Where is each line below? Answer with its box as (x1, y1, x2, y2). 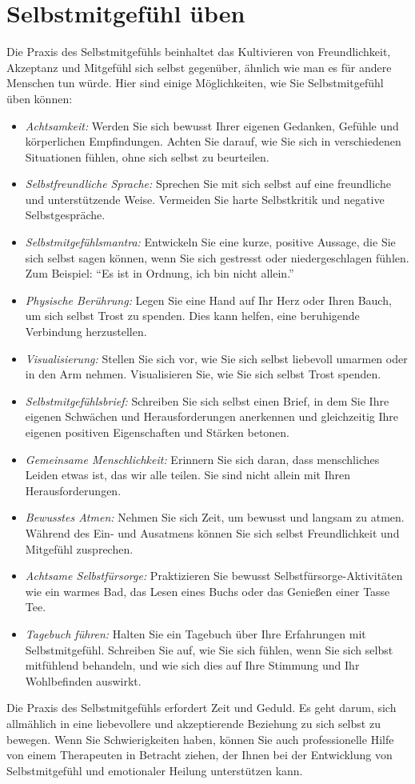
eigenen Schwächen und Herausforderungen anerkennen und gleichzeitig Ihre (25, 408, 398, 425)
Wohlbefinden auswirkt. (25, 672, 142, 689)
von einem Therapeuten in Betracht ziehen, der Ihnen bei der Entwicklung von (6, 746, 393, 763)
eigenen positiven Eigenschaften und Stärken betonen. (25, 424, 289, 440)
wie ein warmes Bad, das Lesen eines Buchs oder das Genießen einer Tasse (25, 582, 390, 599)
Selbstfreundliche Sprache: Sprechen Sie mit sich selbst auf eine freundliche (25, 175, 391, 192)
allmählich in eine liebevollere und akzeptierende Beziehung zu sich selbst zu (6, 714, 381, 731)
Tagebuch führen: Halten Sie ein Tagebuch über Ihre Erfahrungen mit (25, 625, 366, 642)
